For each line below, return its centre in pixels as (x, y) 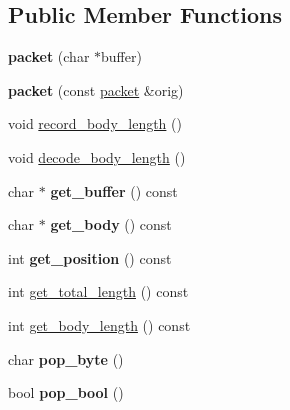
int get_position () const (90, 257)
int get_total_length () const (98, 291)
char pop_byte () (66, 358)
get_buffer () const (114, 190)
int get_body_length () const (99, 324)
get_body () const (111, 224)
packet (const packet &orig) (96, 89)
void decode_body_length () (97, 156)
